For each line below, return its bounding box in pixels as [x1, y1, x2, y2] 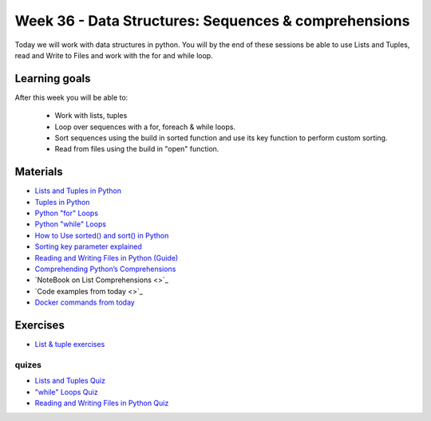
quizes [14, 359, 42, 370]
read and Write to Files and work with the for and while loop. [14, 50, 213, 60]
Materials [14, 165, 63, 179]
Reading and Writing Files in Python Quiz [34, 399, 169, 408]
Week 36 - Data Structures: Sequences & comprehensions [14, 12, 410, 30]
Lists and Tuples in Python [34, 186, 121, 195]
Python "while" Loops [34, 219, 107, 229]
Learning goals [14, 72, 91, 85]
